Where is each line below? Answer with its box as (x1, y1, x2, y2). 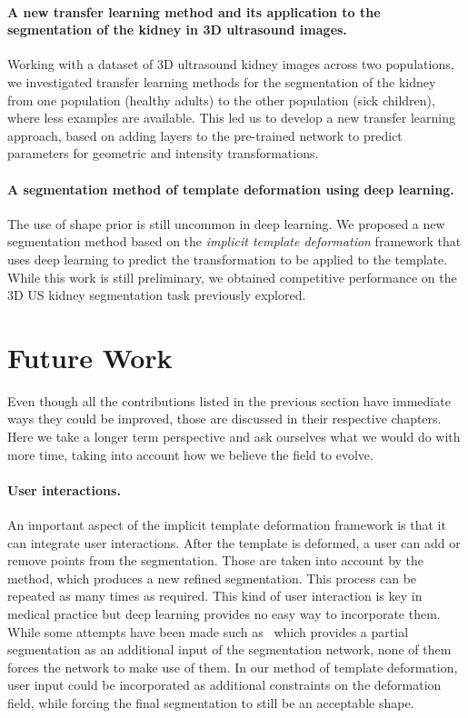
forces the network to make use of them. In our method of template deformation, (7, 657, 458, 676)
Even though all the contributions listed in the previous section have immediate (7, 391, 451, 410)
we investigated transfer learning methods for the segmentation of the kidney (7, 72, 436, 91)
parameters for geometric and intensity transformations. (7, 144, 319, 163)
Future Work (7, 338, 173, 375)
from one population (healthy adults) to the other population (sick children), (7, 90, 435, 109)
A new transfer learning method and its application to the (7, 2, 381, 21)
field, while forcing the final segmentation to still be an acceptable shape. (7, 693, 414, 712)
